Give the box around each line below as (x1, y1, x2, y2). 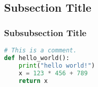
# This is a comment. (4, 47, 77, 54)
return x (18, 77, 48, 84)
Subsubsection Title (4, 26, 87, 39)
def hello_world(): (4, 54, 70, 62)
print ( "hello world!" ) (18, 62, 95, 69)
